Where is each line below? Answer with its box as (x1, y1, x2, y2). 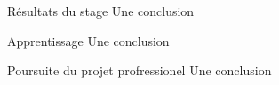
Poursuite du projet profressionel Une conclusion (7, 61, 272, 80)
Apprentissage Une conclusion (7, 31, 170, 50)
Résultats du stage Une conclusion (7, 2, 195, 19)
